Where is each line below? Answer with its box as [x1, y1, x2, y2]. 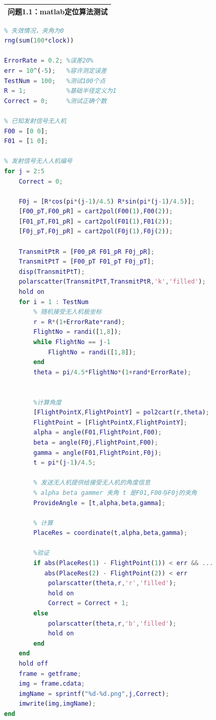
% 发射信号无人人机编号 [4, 157, 73, 165]
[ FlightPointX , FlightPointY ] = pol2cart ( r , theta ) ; [33, 409, 210, 416]
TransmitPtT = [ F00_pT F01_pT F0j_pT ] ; [18, 258, 155, 266]
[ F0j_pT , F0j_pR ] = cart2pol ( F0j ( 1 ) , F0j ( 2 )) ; [18, 228, 173, 235]
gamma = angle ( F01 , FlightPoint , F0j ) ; [33, 449, 162, 456]
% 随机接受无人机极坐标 [33, 308, 102, 316]
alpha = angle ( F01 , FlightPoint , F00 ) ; [33, 429, 162, 436]
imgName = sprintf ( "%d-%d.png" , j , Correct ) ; [18, 690, 169, 697]
